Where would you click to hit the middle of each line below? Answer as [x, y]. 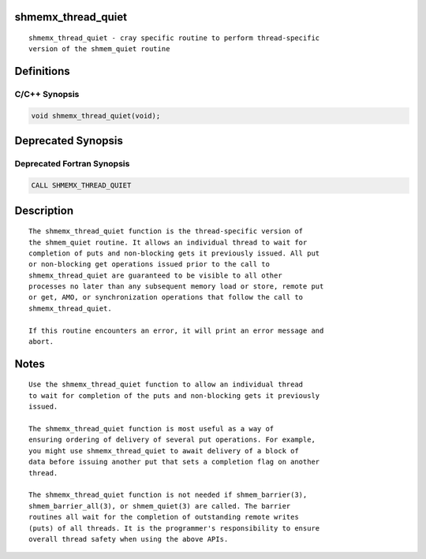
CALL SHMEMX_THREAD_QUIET [81, 186]
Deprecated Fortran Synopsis [72, 164]
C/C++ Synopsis [47, 95]
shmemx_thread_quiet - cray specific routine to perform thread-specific [174, 38]
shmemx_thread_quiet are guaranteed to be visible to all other [156, 275]
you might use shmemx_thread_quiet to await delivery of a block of [164, 451]
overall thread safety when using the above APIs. [129, 539]
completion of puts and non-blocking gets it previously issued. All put [174, 253]
